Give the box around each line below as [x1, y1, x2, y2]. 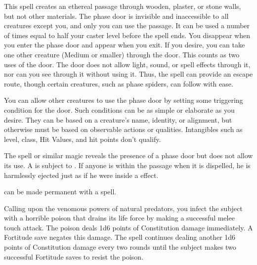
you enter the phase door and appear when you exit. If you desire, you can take [4, 40, 245, 50]
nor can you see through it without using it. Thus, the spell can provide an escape [4, 69, 253, 79]
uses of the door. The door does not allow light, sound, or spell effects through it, [4, 59, 251, 69]
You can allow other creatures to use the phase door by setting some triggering [4, 95, 243, 105]
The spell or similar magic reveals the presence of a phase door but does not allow [4, 150, 253, 161]
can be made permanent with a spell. [4, 186, 117, 197]
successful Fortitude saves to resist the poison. [4, 251, 144, 262]
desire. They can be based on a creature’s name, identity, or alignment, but [4, 114, 232, 125]
